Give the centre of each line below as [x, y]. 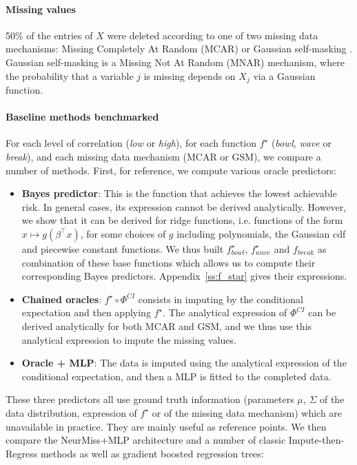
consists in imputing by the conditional [221, 299]
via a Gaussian [284, 75]
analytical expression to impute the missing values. [129, 339]
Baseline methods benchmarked [82, 117]
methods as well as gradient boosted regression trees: [152, 453]
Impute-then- [316, 440]
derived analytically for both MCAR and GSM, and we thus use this [167, 325]
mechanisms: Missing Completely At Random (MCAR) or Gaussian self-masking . [179, 49]
